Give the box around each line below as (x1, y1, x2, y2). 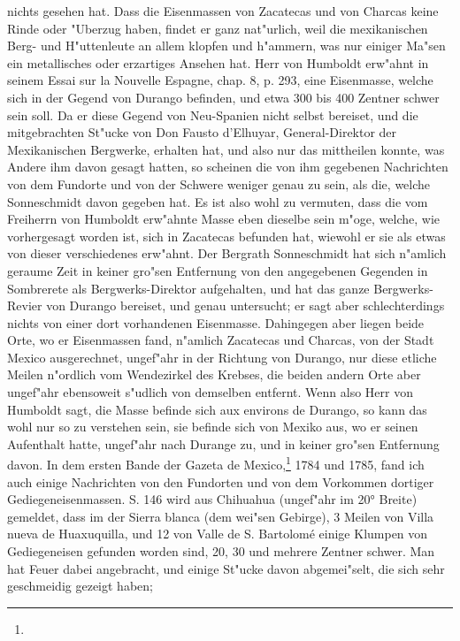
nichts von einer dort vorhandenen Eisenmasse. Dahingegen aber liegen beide (7, 313, 425, 332)
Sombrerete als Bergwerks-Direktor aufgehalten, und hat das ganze (7, 279, 370, 297)
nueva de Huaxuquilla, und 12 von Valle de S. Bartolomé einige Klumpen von (7, 524, 428, 543)
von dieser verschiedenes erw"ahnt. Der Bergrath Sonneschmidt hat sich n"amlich (7, 244, 447, 263)
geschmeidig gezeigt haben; (7, 576, 153, 595)
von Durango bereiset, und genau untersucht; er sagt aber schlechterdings (46, 296, 445, 315)
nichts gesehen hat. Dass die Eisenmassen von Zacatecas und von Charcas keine (7, 2, 439, 19)
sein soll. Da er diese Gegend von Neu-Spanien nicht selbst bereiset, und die (7, 105, 418, 124)
